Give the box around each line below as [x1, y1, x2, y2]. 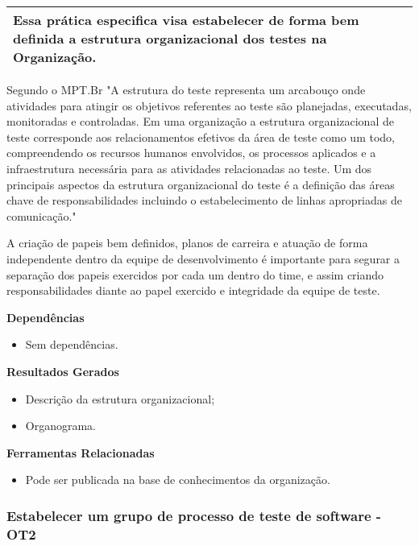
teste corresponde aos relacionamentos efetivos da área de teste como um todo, [6, 128, 395, 145]
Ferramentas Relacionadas [6, 444, 155, 461]
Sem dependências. [25, 336, 118, 353]
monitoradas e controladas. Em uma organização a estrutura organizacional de [6, 113, 394, 130]
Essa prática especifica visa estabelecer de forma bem [13, 10, 359, 29]
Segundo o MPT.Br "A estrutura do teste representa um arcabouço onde [6, 81, 366, 97]
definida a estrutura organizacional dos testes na [13, 29, 327, 48]
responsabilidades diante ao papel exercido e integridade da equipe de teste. [6, 282, 380, 299]
